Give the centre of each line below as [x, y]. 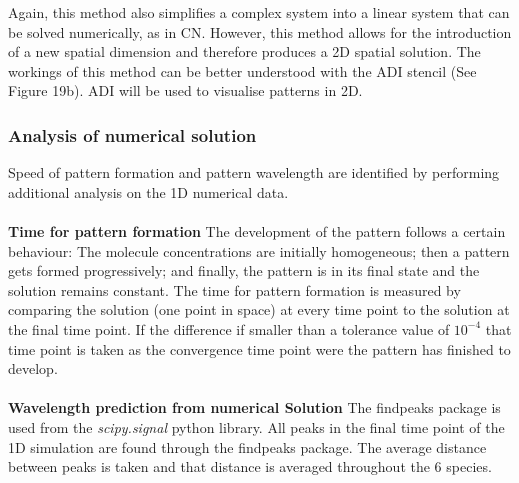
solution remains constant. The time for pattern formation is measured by [234, 289]
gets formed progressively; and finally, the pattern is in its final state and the [244, 270]
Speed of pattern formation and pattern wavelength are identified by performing [254, 172]
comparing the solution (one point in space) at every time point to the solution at [259, 309]
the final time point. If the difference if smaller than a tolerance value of [229, 328]
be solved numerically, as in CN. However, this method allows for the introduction [260, 31]
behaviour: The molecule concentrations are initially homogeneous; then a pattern [259, 250]
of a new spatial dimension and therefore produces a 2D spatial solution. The [244, 51]
